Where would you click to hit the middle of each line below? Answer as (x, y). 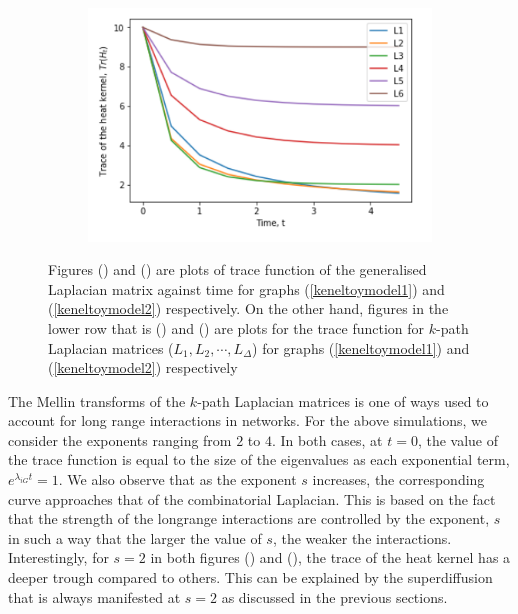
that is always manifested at (94, 596)
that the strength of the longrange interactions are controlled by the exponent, (249, 518)
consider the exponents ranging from (120, 439)
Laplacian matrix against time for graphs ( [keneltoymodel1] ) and (246, 288)
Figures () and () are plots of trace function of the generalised (237, 269)
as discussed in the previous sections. (334, 596)
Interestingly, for (58, 557)
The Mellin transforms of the (97, 400)
